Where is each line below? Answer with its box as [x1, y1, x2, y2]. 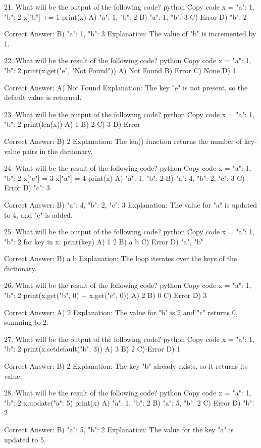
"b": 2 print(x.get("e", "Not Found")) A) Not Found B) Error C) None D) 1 [4, 65, 236, 75]
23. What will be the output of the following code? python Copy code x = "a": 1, [4, 109, 255, 119]
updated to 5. [4, 434, 46, 444]
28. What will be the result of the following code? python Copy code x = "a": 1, [4, 387, 251, 398]
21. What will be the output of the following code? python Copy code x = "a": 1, [4, 2, 255, 12]
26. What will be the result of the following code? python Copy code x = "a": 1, [4, 280, 251, 290]
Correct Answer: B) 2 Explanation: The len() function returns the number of [4, 135, 242, 146]
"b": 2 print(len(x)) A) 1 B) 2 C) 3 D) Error [4, 119, 140, 129]
